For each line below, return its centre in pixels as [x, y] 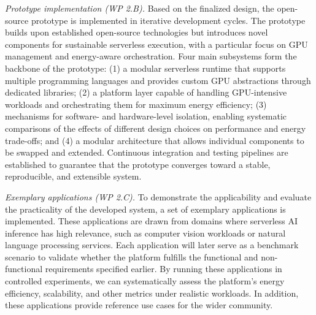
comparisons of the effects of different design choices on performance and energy [156, 128]
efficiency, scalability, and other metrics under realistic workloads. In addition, [152, 293]
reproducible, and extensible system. [73, 176]
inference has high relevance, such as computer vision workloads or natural [145, 233]
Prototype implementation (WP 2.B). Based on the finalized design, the [140, 8]
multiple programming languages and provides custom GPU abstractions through [158, 80]
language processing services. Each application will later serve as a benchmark [152, 245]
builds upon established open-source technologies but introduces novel [137, 32]
